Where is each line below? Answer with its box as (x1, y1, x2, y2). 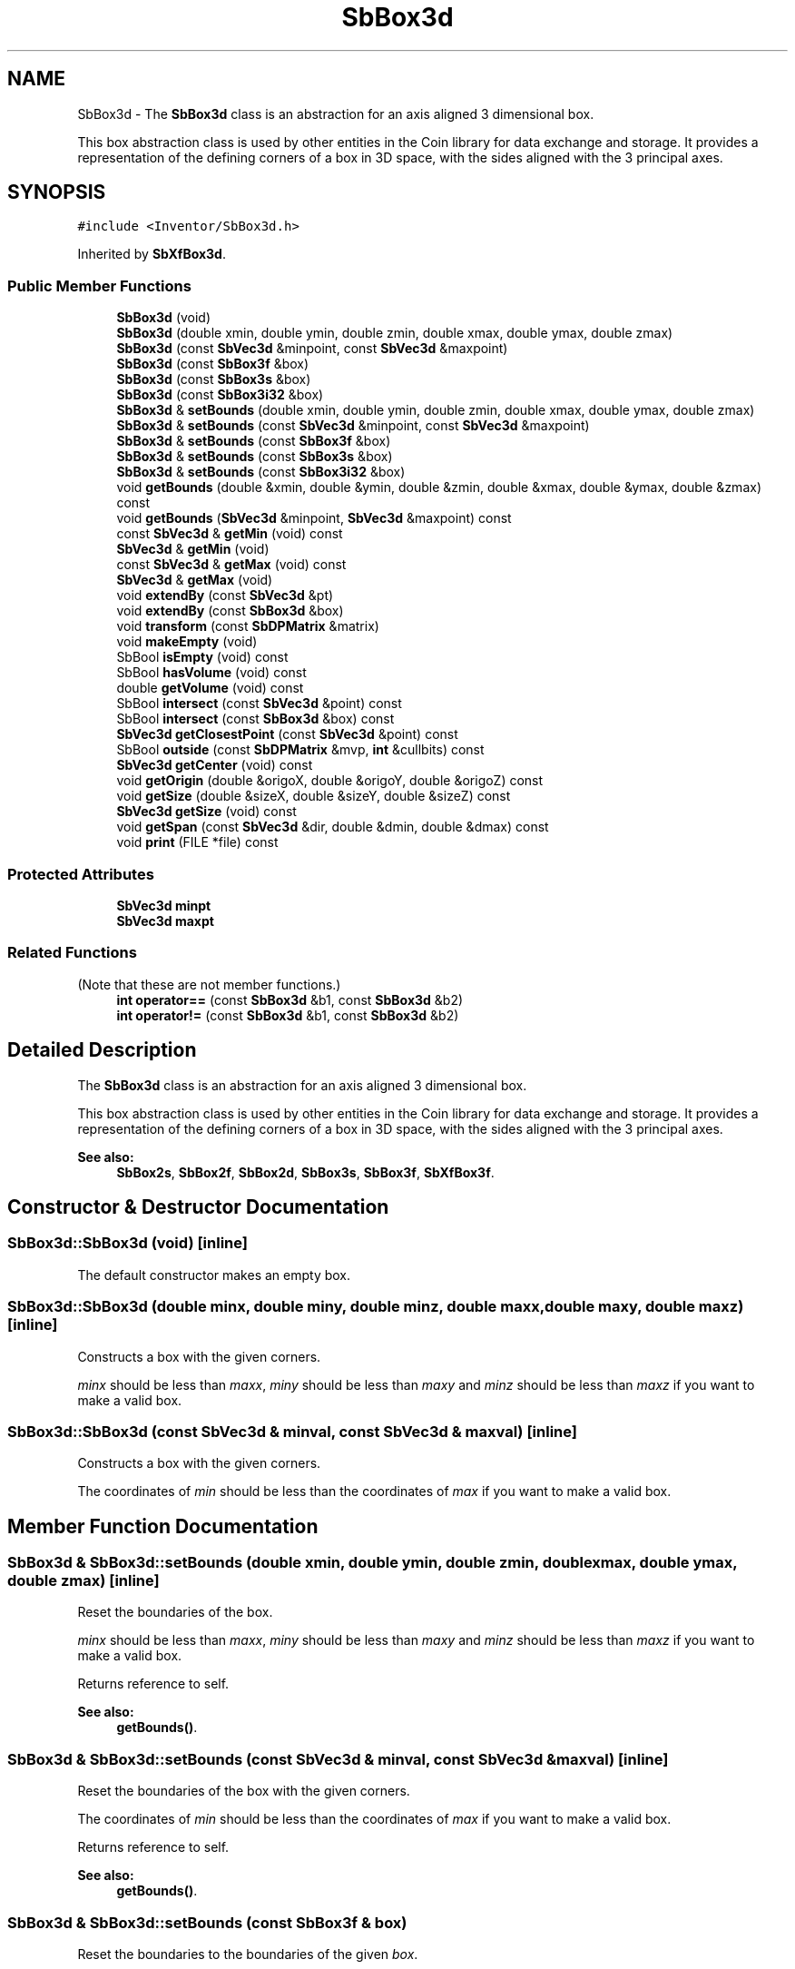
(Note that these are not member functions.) (77, 976, 341, 992)
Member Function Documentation (7, 1514, 319, 1538)
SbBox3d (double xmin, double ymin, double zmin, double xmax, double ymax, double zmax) (116, 325, 673, 341)
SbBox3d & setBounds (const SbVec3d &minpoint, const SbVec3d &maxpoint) (116, 418, 590, 434)
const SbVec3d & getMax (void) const (116, 556, 347, 573)
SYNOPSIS (7, 181, 106, 204)
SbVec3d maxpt (116, 912, 214, 929)
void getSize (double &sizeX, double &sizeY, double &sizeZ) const (116, 788, 511, 804)
